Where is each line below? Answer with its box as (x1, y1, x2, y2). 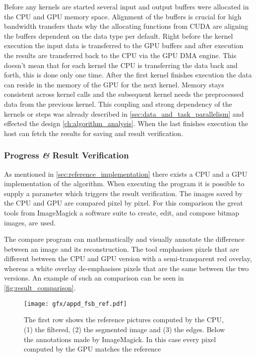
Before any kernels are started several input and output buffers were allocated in (4, 1, 249, 11)
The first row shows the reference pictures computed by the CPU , (24, 314, 224, 325)
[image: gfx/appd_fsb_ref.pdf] (24, 300, 127, 307)
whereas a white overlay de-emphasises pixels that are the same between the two (4, 263, 249, 273)
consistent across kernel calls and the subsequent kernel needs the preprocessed (4, 89, 244, 99)
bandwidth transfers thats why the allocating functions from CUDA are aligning (4, 21, 249, 31)
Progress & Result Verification (4, 149, 129, 161)
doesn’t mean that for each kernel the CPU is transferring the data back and (4, 60, 238, 70)
